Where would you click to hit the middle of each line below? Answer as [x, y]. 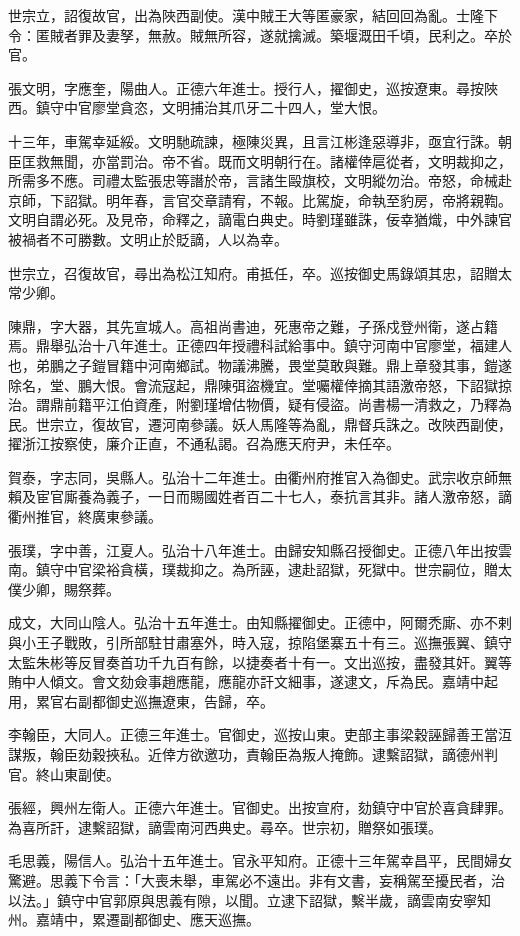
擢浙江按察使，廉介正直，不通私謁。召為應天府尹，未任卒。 [204, 443]
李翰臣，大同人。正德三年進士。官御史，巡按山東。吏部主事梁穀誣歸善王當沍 [260, 734]
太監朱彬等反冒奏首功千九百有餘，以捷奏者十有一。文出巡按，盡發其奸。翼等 [260, 661]
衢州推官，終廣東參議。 [85, 516]
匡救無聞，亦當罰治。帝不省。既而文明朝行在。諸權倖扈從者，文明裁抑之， [266, 160]
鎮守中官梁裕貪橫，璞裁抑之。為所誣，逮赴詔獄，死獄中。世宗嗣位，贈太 [273, 569]
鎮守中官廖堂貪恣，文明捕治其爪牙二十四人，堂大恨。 [210, 107]
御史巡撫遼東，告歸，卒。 [189, 700]
